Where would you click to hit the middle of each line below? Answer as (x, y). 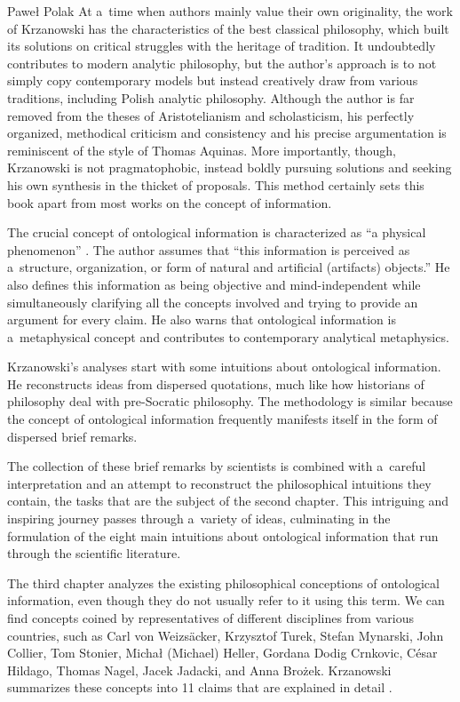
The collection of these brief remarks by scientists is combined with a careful (217, 466)
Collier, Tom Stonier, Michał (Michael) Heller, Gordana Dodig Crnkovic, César (222, 653)
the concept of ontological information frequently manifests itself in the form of (222, 419)
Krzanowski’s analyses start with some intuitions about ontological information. (224, 367)
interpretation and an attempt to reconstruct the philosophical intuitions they (219, 483)
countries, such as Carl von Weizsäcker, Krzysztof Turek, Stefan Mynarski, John (226, 635)
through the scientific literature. (94, 553)
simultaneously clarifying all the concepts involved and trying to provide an (213, 302)
